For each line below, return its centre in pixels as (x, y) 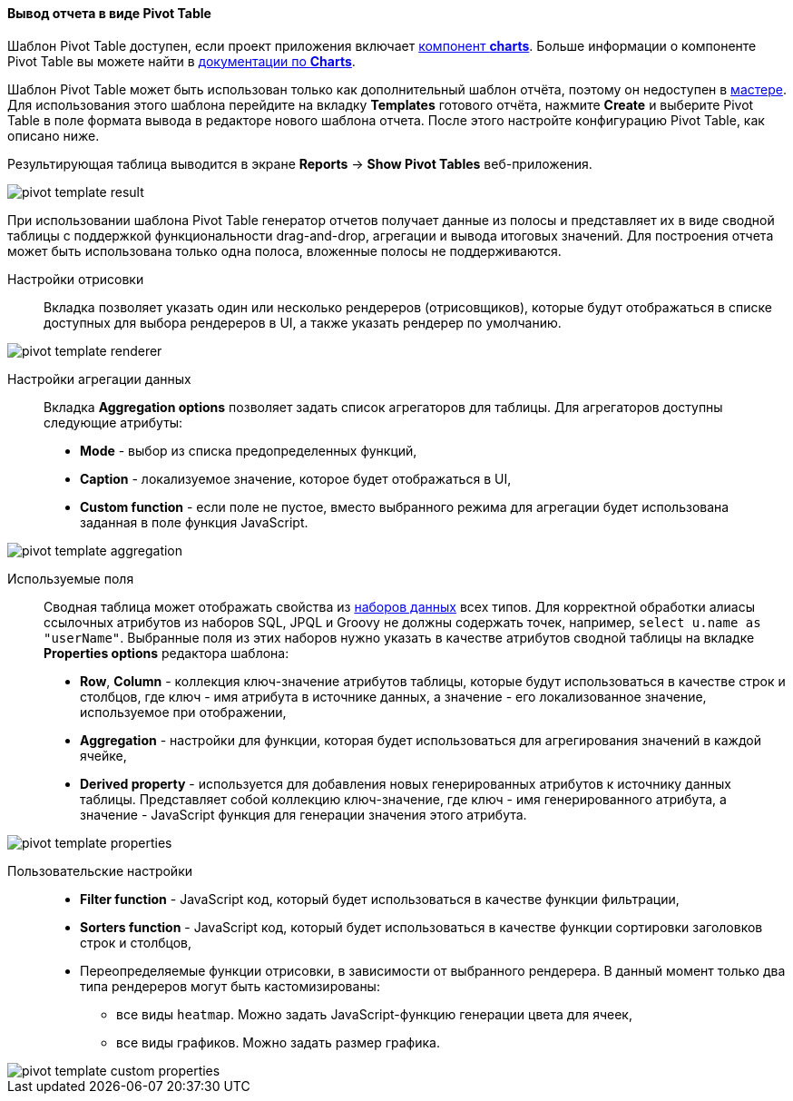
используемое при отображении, (183, 712)
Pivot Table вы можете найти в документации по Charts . (181, 61)
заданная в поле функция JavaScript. (194, 522)
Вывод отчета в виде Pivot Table (109, 13)
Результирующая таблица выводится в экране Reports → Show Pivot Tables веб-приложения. (300, 163)
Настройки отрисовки (76, 279)
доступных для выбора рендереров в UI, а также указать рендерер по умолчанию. (303, 322)
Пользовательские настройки (100, 870)
